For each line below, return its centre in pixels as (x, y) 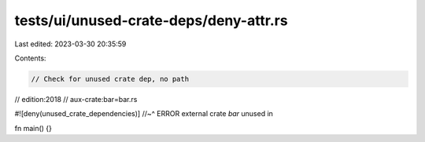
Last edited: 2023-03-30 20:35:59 (70, 44)
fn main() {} (33, 128)
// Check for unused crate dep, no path (110, 79)
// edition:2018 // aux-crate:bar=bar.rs (76, 99)
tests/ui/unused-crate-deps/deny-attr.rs (151, 20)
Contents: (30, 58)
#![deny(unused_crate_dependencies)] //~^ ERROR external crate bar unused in (144, 114)
